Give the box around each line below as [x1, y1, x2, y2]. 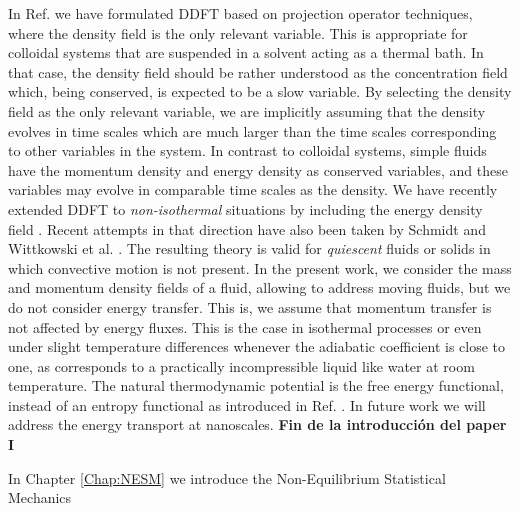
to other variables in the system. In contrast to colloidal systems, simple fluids [8, 140, 487, 161]
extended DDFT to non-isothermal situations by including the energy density [8, 198, 483, 219]
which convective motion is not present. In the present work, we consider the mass [8, 257, 512, 278]
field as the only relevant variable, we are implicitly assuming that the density [8, 100, 486, 121]
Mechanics [8, 487, 72, 508]
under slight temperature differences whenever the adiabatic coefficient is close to [8, 336, 506, 357]
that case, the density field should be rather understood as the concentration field [8, 61, 508, 82]
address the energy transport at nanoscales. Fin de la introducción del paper [8, 414, 507, 435]
